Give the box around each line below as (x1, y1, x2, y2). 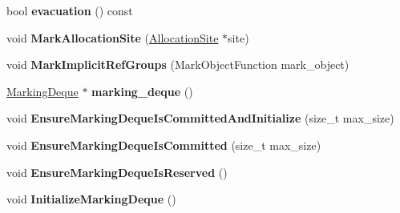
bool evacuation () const (6, 2, 133, 18)
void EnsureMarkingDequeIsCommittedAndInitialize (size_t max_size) (6, 110, 394, 127)
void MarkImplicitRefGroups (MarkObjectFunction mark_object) (6, 56, 349, 73)
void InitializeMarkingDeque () (6, 191, 176, 207)
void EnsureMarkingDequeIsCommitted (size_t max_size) (6, 136, 321, 153)
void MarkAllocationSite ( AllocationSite (6, 29, 219, 46)
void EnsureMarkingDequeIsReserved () (6, 163, 228, 180)
